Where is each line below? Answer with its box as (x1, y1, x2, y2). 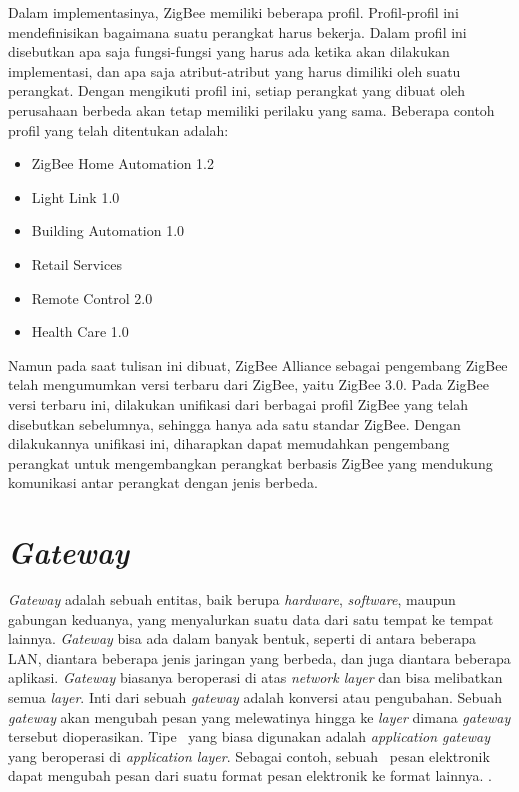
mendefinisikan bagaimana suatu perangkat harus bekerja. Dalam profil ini (8, 21, 467, 42)
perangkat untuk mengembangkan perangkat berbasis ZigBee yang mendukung (8, 452, 493, 473)
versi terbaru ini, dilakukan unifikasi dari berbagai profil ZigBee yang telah (8, 393, 468, 414)
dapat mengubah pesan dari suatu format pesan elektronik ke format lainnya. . (8, 765, 492, 786)
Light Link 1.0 (31, 186, 120, 207)
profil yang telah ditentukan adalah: (8, 119, 229, 140)
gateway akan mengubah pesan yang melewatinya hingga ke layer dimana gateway (8, 706, 511, 727)
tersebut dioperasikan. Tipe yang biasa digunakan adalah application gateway (8, 726, 490, 747)
